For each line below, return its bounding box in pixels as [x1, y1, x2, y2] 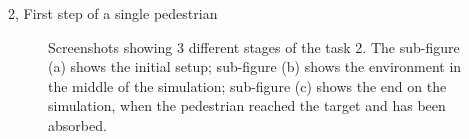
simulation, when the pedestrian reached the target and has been [48, 95, 446, 116]
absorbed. [48, 114, 107, 135]
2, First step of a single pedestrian [8, 3, 218, 23]
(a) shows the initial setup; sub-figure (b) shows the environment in [48, 56, 462, 77]
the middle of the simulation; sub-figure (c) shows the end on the [48, 75, 447, 96]
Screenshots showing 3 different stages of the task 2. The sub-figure [48, 36, 460, 57]
